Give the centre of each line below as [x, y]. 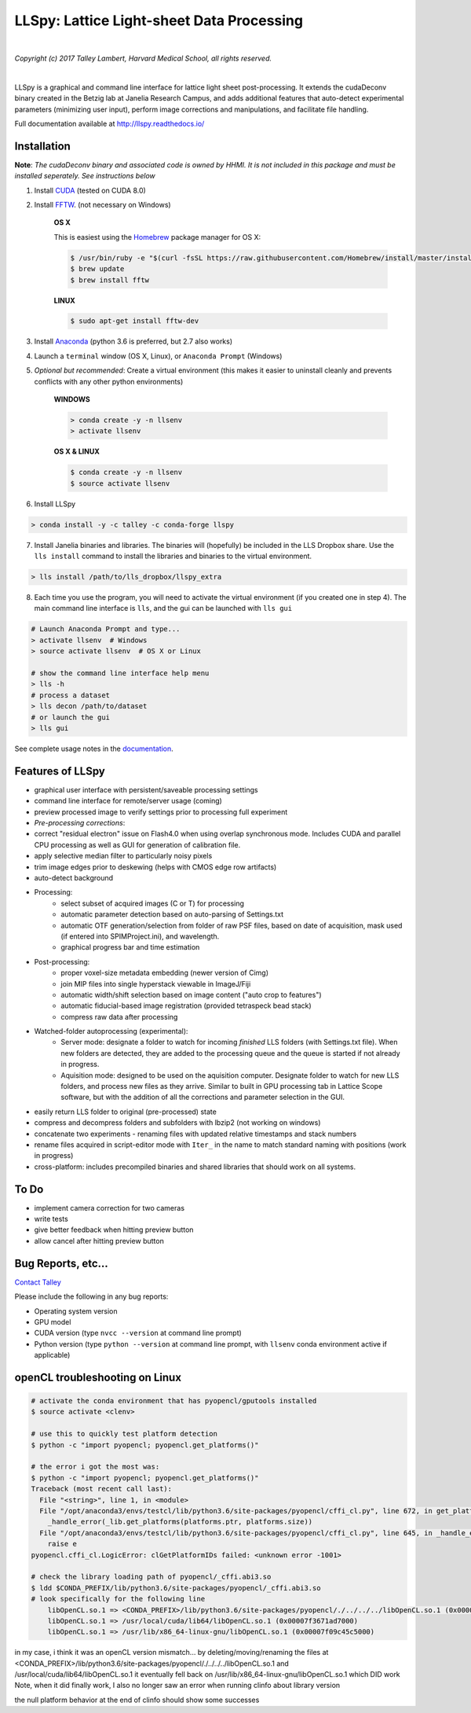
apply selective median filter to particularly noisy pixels [123, 856]
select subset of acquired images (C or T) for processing [153, 903]
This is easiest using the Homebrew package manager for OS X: [157, 237]
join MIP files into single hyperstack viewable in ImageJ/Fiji [156, 983]
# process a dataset [70, 695]
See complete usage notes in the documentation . [94, 748]
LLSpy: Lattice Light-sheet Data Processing [159, 20]
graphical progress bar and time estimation [130, 947]
